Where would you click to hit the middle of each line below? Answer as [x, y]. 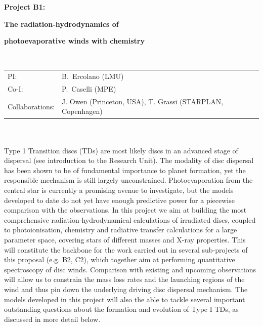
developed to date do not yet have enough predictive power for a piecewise [119, 200]
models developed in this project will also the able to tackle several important [125, 299]
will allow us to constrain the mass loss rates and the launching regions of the [124, 279]
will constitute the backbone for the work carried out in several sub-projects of [126, 249]
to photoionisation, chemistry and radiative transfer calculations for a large [121, 230]
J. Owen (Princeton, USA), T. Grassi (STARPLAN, [143, 101]
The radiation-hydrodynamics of [61, 24]
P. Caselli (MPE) [89, 88]
